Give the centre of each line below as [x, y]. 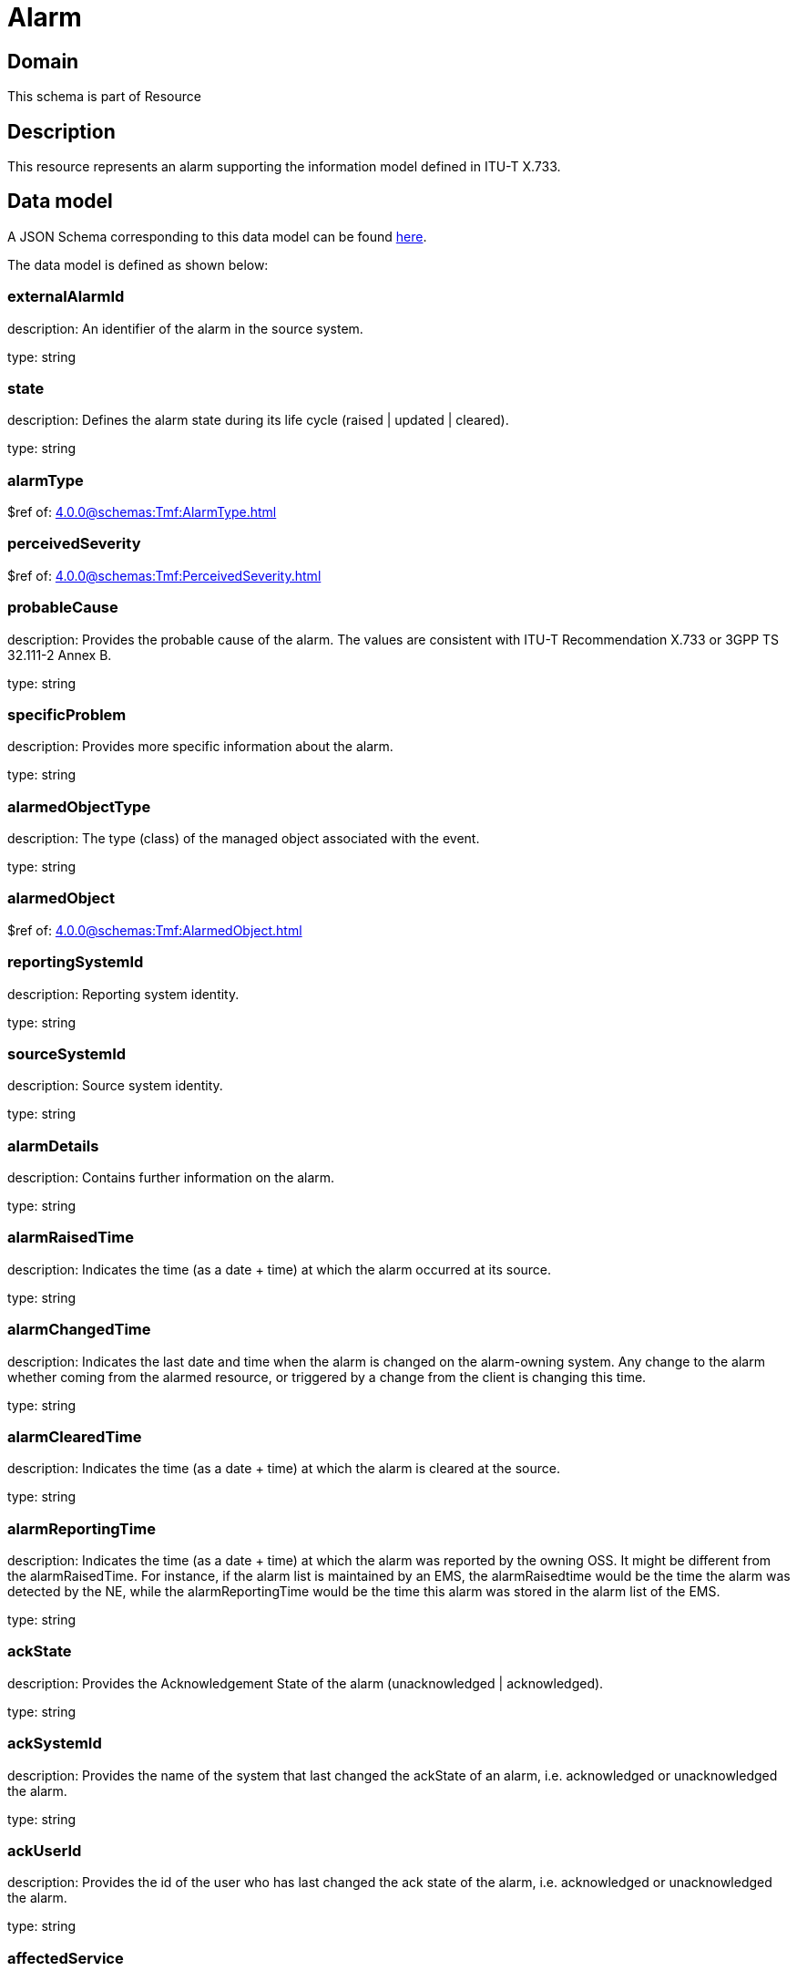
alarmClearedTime [75, 1436]
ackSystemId [55, 1744]
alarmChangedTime [79, 1330]
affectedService [66, 1958]
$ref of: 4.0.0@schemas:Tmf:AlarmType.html [142, 512]
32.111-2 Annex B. [60, 655]
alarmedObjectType [79, 806]
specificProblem [67, 714]
